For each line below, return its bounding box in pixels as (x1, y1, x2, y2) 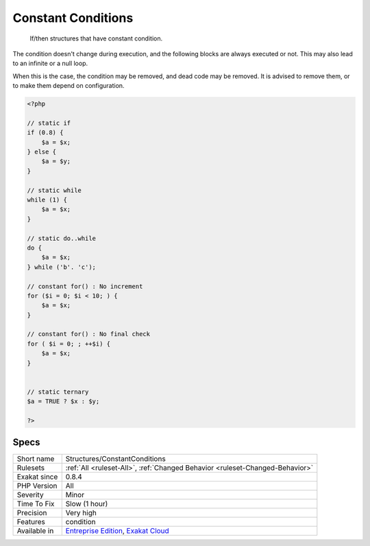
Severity (16, 490, 44, 500)
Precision (16, 508, 47, 518)
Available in (16, 526, 54, 536)
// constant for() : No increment (27, 282, 143, 290)
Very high (65, 508, 97, 518)
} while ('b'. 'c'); (27, 263, 96, 271)
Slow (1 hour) (65, 499, 108, 509)
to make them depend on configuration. (12, 82, 125, 90)
